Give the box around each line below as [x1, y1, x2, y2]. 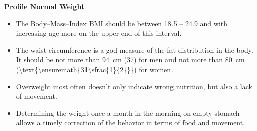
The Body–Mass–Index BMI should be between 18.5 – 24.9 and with [16, 18, 228, 28]
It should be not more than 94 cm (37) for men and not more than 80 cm [16, 54, 245, 65]
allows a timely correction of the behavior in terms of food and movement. [16, 117, 245, 128]
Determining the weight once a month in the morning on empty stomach [16, 107, 240, 118]
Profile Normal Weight [4, 1, 85, 11]
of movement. [16, 91, 57, 101]
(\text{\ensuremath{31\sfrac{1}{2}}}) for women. [16, 64, 173, 74]
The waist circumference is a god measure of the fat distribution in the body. [16, 44, 253, 55]
